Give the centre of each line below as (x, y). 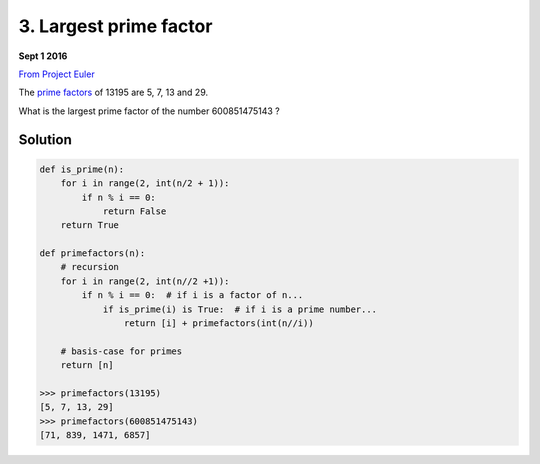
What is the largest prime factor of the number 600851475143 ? (149, 111)
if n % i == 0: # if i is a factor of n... (192, 295)
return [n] (87, 365)
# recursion (90, 267)
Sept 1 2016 (43, 56)
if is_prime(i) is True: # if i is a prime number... (240, 309)
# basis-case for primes (121, 351)
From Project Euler (56, 74)
